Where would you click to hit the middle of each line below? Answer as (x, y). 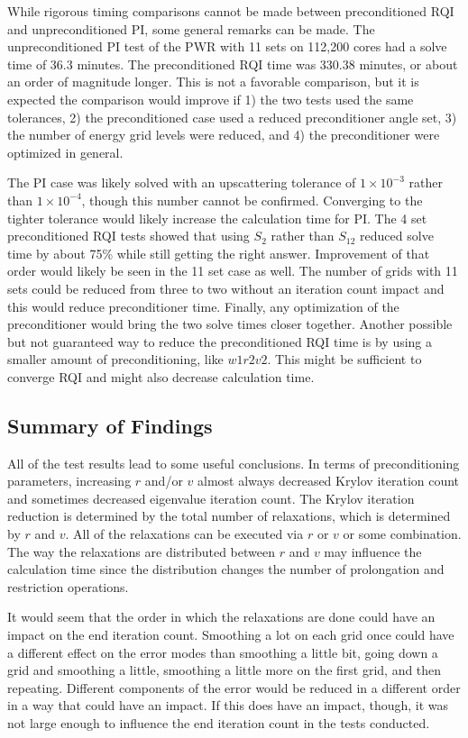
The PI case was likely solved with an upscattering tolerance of (182, 182)
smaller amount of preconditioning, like (115, 359)
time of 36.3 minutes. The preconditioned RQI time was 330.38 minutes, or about (233, 64)
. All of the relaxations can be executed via (184, 534)
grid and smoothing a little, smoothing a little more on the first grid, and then (225, 670)
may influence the (373, 551)
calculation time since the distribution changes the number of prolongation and (226, 569)
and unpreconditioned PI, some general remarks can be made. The (191, 28)
